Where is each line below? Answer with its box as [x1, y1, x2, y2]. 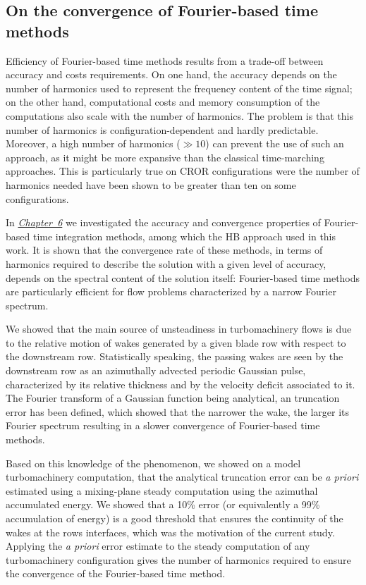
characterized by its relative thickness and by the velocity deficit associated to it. [6, 376, 355, 391]
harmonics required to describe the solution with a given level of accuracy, [6, 256, 327, 271]
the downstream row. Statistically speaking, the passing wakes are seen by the [6, 349, 343, 364]
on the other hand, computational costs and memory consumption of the [6, 94, 320, 109]
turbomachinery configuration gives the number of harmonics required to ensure [6, 552, 351, 567]
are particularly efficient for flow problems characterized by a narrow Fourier [6, 284, 336, 299]
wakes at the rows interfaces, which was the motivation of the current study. [6, 524, 335, 539]
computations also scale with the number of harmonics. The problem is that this [6, 108, 353, 123]
